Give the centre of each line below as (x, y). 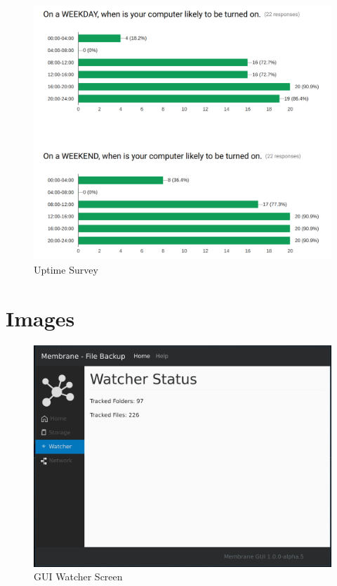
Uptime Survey (66, 270)
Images (40, 318)
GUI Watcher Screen (78, 577)
